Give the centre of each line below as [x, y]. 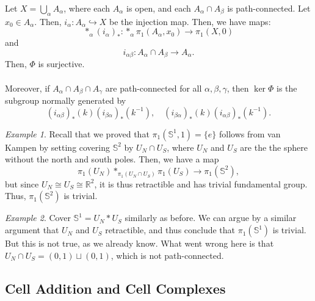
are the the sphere [274, 147]
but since [22, 183]
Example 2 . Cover [38, 218]
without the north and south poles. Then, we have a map [112, 159]
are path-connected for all [154, 88]
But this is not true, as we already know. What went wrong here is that [139, 243]
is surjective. [61, 64]
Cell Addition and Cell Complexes [115, 288]
